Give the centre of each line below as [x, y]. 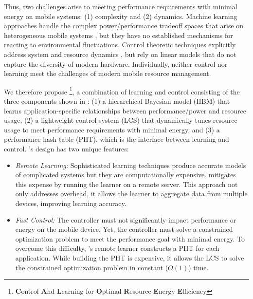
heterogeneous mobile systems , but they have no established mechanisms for [118, 35]
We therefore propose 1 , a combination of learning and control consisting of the [122, 91]
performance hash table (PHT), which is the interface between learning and [117, 139]
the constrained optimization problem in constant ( [92, 267]
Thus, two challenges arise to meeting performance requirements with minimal [121, 6]
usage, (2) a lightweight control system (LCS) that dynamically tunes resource [121, 120]
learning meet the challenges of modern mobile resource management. [108, 73]
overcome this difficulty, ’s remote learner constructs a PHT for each [117, 248]
